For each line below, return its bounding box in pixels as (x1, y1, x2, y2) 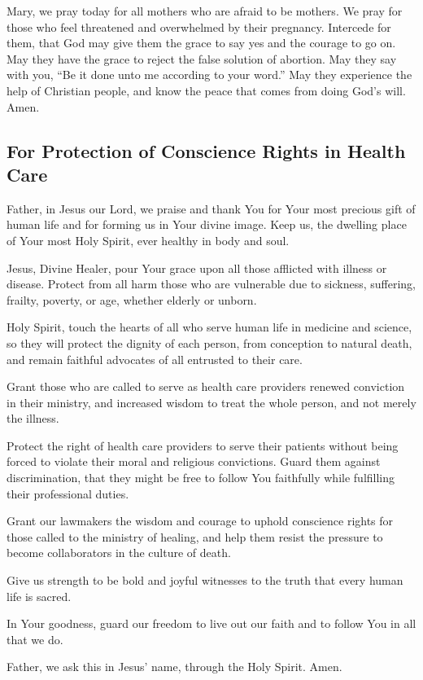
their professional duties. (7, 485, 129, 502)
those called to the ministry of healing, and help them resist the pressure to (7, 528, 383, 545)
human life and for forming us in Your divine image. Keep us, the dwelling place (7, 216, 407, 233)
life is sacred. (7, 587, 72, 604)
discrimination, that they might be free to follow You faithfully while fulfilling (7, 469, 395, 486)
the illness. (7, 410, 59, 427)
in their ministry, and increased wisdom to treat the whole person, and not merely (7, 393, 416, 410)
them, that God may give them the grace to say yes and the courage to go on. (7, 34, 396, 51)
